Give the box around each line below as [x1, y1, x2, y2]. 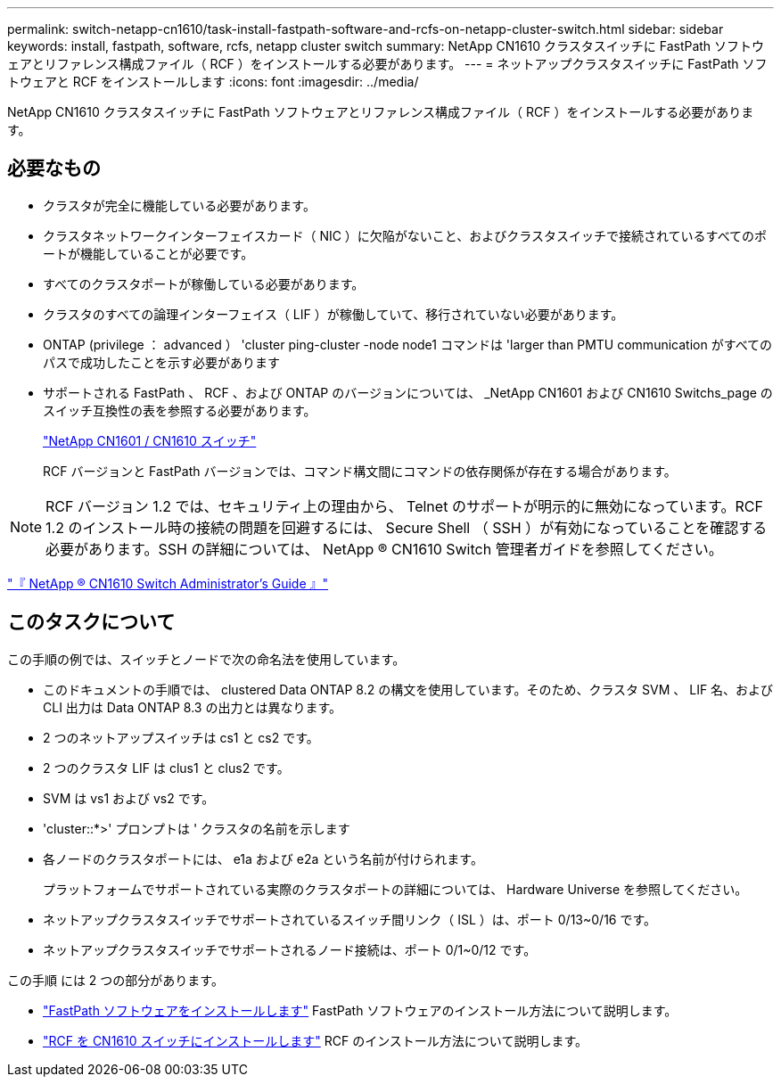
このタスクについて [7, 611, 176, 634]
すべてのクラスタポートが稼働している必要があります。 [43, 275, 365, 292]
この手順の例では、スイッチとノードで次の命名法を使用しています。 [7, 651, 406, 667]
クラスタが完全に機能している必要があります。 [43, 197, 316, 213]
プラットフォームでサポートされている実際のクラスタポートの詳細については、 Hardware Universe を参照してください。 [43, 881, 748, 897]
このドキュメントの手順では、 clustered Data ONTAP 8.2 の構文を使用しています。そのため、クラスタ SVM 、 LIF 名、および [43, 681, 774, 697]
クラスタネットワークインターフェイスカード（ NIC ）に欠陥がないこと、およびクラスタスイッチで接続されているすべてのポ [43, 227, 768, 243]
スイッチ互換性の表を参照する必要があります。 [43, 402, 317, 418]
